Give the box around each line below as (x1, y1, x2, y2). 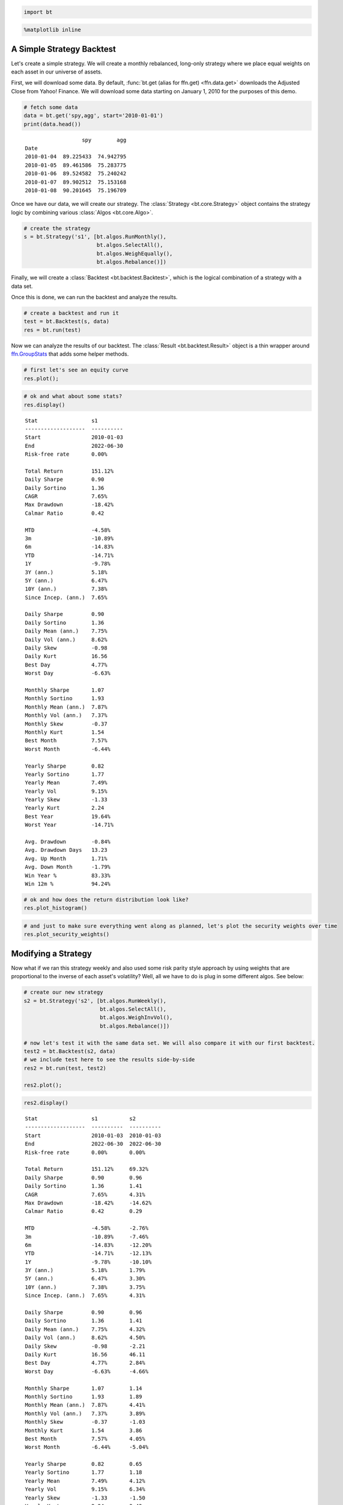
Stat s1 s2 (25, 1116, 136, 1122)
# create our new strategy (23, 989, 103, 996)
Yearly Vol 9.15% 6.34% (25, 1486, 145, 1493)
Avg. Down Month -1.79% (25, 864, 111, 870)
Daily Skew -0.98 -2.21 (25, 1342, 145, 1350)
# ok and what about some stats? (23, 393, 123, 400)
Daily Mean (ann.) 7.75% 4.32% (25, 1326, 145, 1333)
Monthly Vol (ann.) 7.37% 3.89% (25, 1410, 145, 1417)
